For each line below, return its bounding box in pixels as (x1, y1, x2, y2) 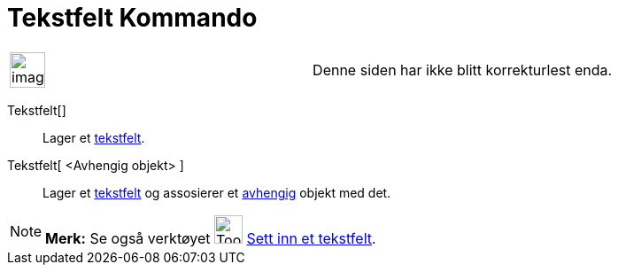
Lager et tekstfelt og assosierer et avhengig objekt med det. (42, 184, 391, 200)
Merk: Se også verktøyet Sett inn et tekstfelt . (45, 229, 376, 247)
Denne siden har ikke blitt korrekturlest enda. (313, 60, 613, 79)
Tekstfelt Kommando (7, 3, 258, 33)
